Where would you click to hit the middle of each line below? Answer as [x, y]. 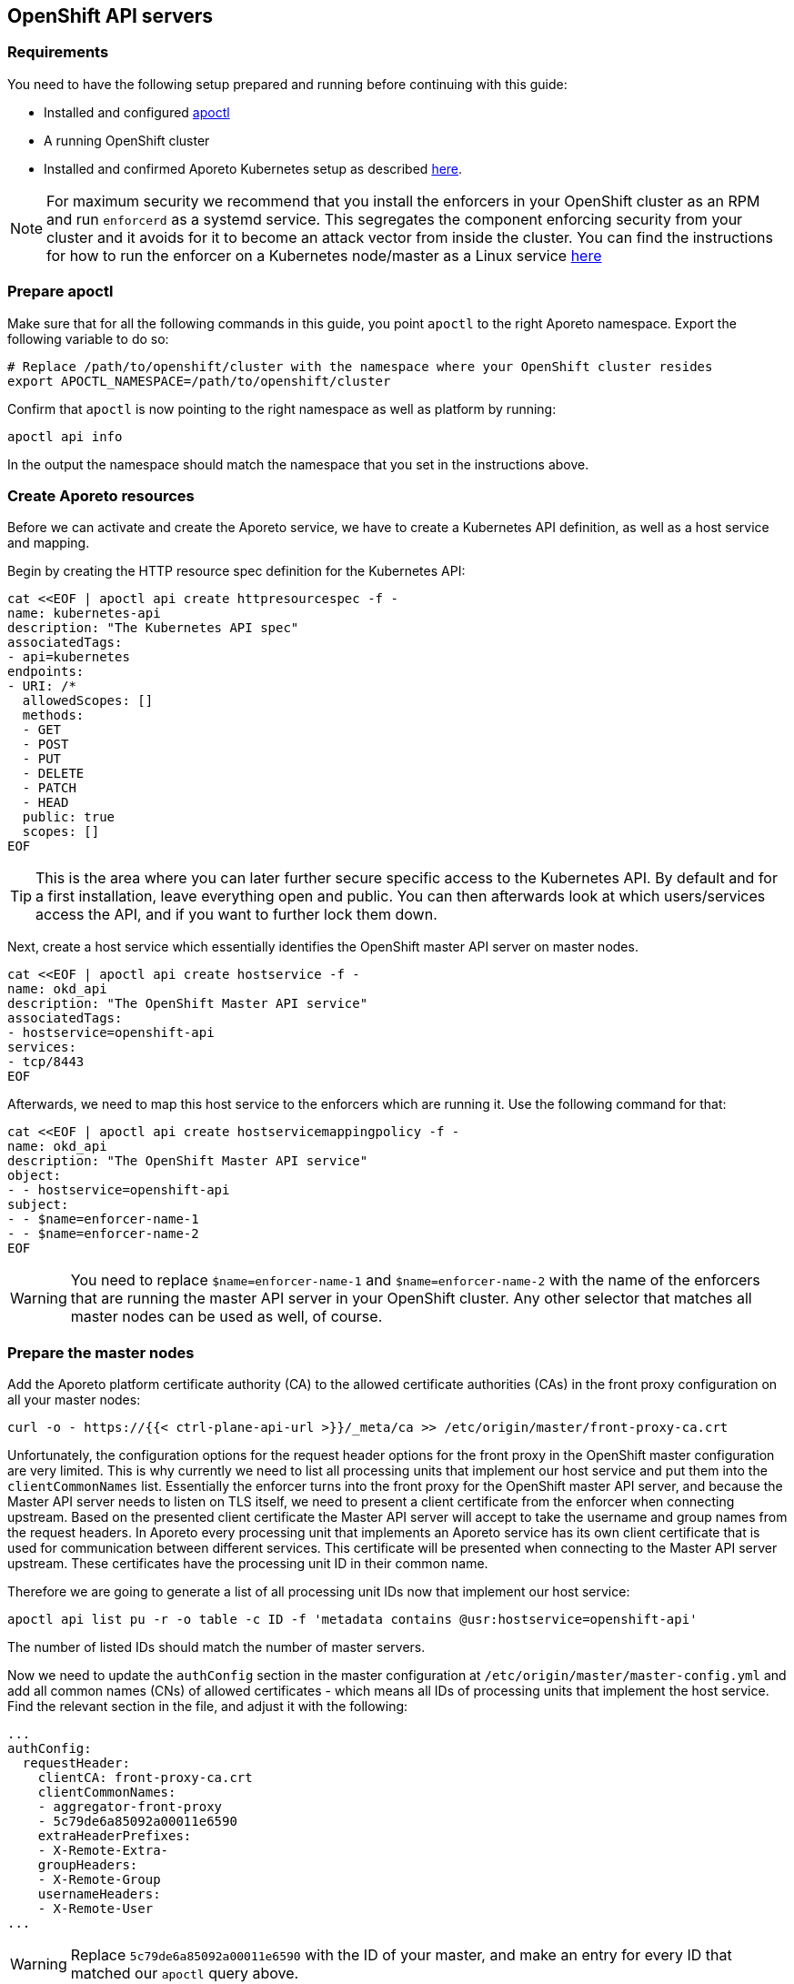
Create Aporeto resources [101, 495]
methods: [53, 715]
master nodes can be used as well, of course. [226, 1317]
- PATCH [49, 788]
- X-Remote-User [95, 1909]
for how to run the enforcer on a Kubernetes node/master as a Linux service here [324, 255]
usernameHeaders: [99, 1894]
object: [35, 1176]
